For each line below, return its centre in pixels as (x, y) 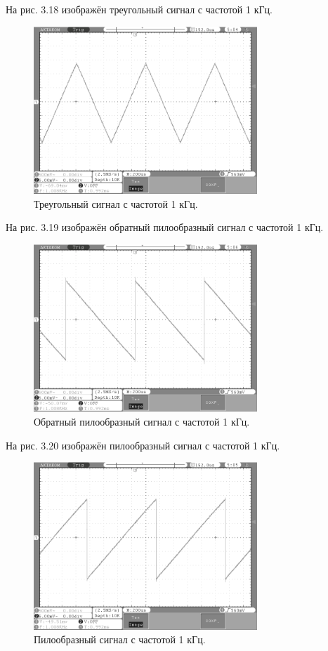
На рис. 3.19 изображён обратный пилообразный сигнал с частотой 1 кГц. (165, 227)
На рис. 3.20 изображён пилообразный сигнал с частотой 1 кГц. (143, 445)
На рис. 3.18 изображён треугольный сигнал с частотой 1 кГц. (139, 9)
